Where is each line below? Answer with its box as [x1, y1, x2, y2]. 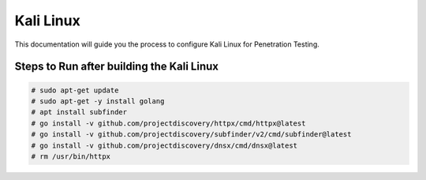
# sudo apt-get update [31, 85, 119, 95]
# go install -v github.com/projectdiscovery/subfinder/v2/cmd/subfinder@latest [31, 130, 352, 139]
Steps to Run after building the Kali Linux [14, 60, 219, 73]
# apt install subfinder [31, 107, 128, 117]
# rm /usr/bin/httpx [31, 152, 110, 161]
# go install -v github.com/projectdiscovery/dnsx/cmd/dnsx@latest [31, 141, 298, 150]
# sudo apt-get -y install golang [31, 96, 165, 106]
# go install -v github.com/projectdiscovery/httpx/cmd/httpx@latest [31, 118, 306, 128]
